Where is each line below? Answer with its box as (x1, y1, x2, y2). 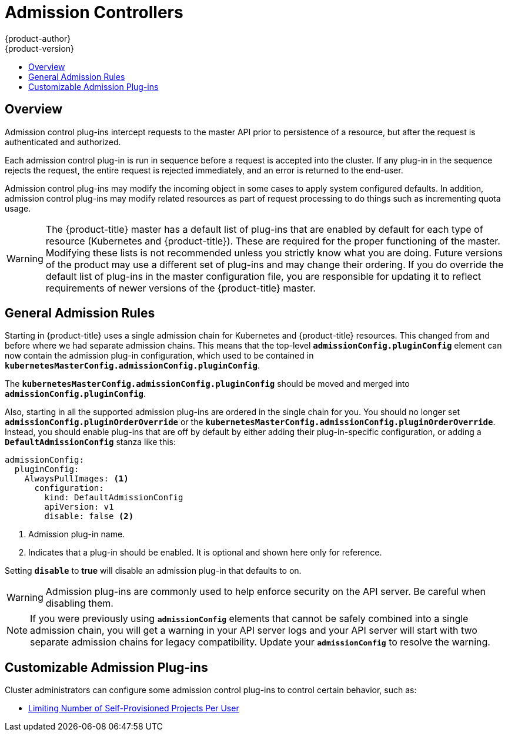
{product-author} (5, 33, 71, 44)
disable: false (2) (44, 511, 134, 521)
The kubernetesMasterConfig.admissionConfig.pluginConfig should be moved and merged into (5, 379, 410, 389)
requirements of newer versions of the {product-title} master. (45, 282, 316, 294)
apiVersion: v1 (44, 502, 114, 512)
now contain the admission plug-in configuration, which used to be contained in (5, 350, 314, 361)
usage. (5, 203, 31, 213)
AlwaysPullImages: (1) (24, 474, 129, 484)
